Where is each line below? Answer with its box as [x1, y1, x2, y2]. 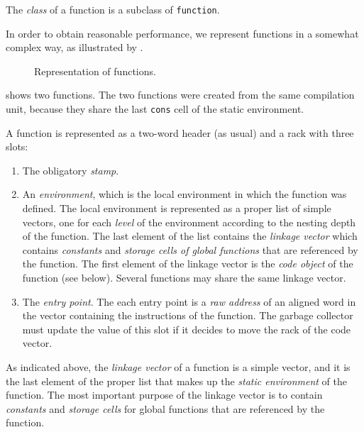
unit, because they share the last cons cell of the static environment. [6, 101, 304, 116]
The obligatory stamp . [22, 162, 119, 177]
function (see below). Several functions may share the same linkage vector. [22, 270, 346, 285]
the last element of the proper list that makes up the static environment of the [6, 373, 348, 388]
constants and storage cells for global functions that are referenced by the [6, 401, 325, 416]
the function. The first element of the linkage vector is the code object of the [22, 256, 353, 271]
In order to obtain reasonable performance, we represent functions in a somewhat [6, 26, 359, 40]
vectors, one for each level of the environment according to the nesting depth [22, 214, 356, 229]
